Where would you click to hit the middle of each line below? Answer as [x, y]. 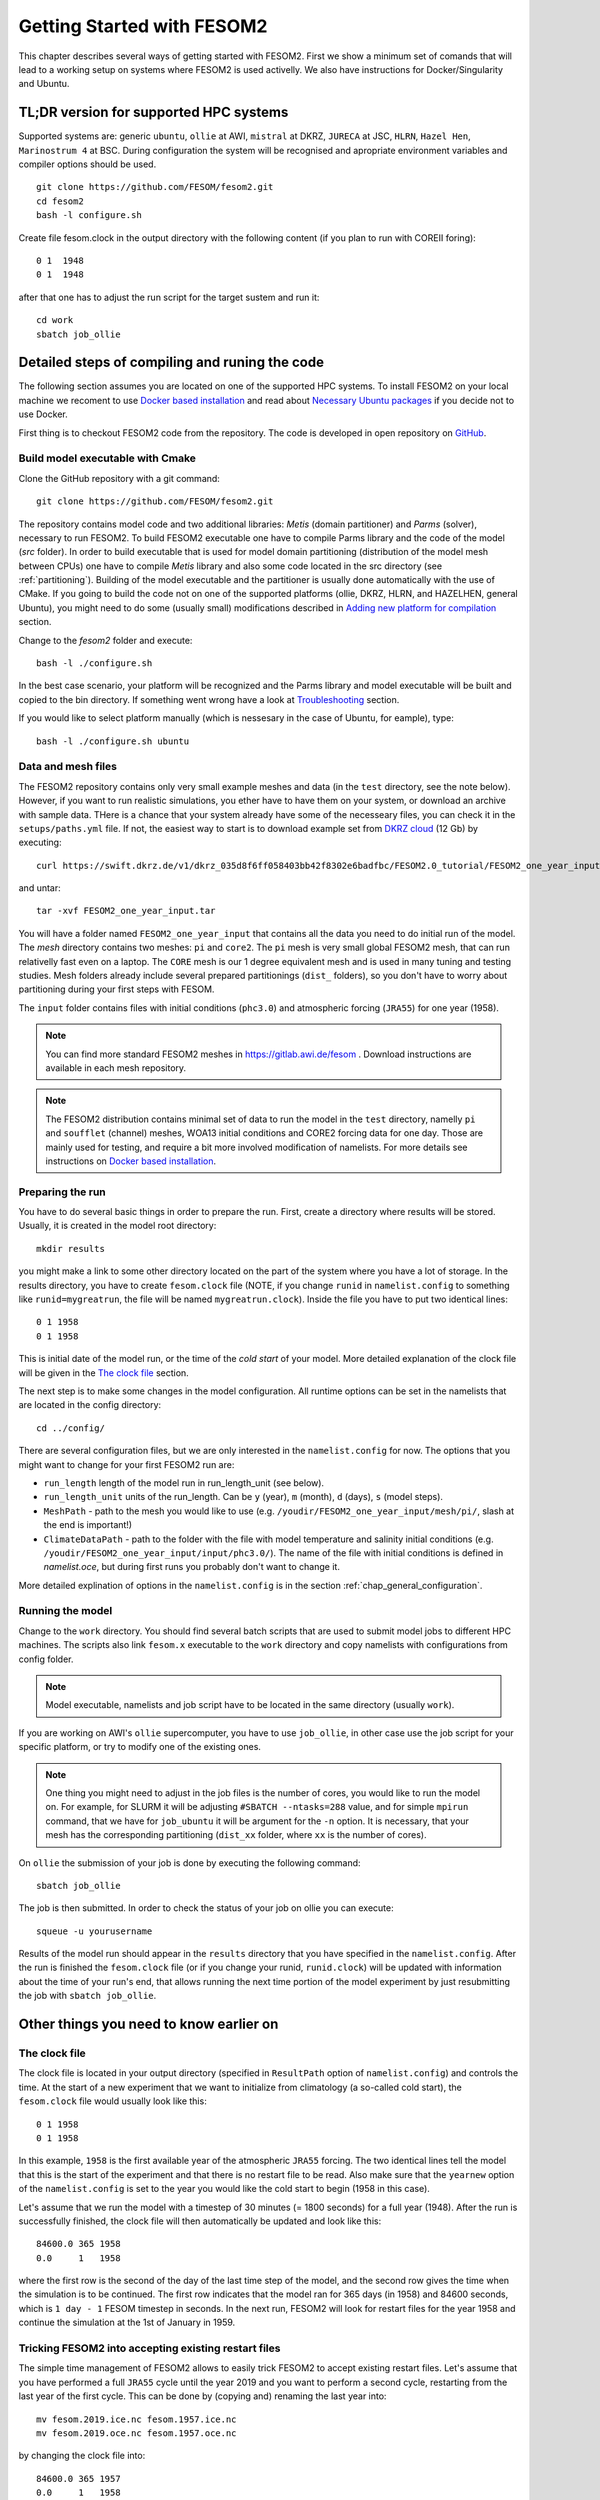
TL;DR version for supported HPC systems [153, 112]
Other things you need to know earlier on [148, 2024]
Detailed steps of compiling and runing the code [171, 362]
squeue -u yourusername [94, 1931]
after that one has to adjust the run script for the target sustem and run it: [169, 297]
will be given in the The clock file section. [103, 1372]
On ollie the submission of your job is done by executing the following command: [189, 1862]
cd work [55, 320]
